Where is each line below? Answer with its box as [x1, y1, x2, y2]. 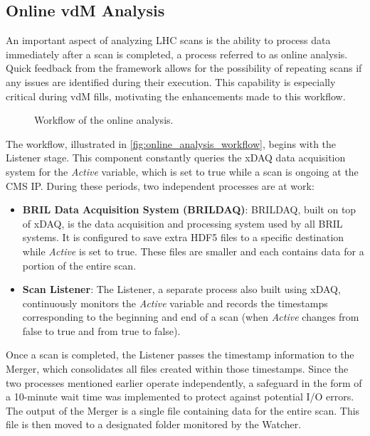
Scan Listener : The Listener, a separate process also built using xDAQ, [22, 282, 341, 297]
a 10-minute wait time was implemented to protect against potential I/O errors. [6, 389, 354, 404]
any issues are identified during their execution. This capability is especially [6, 74, 336, 89]
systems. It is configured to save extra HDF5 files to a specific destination [22, 230, 344, 245]
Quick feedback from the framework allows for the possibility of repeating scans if [6, 60, 362, 75]
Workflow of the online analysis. [34, 112, 174, 127]
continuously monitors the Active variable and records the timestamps [22, 295, 328, 310]
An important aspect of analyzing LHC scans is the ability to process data [6, 33, 331, 48]
